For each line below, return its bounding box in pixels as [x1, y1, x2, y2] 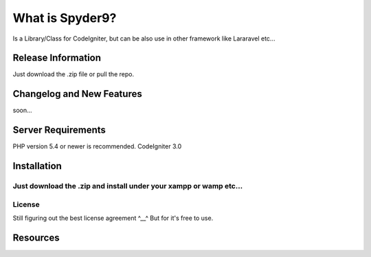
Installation [12, 160, 62, 172]
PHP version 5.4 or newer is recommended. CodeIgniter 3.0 [12, 142, 182, 150]
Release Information [12, 52, 102, 64]
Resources [12, 232, 60, 243]
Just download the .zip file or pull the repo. [12, 70, 134, 78]
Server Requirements [12, 124, 106, 136]
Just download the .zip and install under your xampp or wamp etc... [12, 181, 243, 191]
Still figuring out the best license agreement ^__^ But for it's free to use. [12, 214, 214, 222]
